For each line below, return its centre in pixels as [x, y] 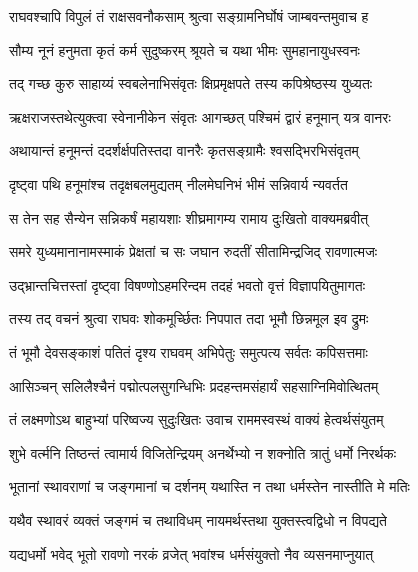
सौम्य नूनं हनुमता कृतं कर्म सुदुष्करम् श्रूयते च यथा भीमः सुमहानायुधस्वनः [184, 49]
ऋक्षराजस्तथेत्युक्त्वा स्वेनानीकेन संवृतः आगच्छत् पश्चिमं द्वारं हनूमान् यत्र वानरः [200, 116]
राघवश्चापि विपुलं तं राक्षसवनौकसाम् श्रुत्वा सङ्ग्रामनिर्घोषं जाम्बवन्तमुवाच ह [189, 16]
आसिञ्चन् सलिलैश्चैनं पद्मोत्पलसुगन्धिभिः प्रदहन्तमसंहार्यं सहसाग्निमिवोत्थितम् [194, 385]
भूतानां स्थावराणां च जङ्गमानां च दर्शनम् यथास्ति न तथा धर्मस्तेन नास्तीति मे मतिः [209, 486]
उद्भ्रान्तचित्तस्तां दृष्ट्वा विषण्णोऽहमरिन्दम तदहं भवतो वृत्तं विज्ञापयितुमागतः [187, 284]
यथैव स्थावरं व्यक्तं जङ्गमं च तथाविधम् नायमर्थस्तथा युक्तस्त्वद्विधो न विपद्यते [198, 519]
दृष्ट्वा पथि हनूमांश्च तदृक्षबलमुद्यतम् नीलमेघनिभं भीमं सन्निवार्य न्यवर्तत [178, 183]
